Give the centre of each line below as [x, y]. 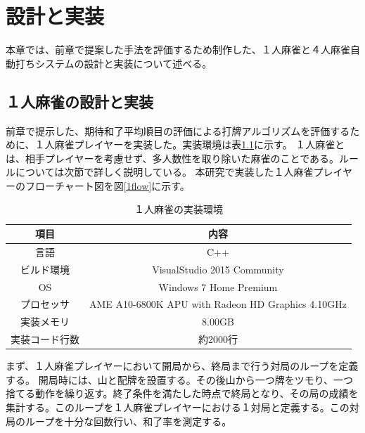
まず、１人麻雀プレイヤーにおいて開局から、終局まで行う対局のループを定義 [182, 366]
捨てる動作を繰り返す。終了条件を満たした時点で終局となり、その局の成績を [182, 393]
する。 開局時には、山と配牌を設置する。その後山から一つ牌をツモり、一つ [180, 379]
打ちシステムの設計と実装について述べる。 [114, 63]
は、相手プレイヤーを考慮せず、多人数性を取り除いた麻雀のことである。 [173, 158]
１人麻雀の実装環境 [178, 209]
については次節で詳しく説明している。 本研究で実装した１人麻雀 [164, 172]
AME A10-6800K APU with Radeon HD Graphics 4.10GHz [218, 304]
